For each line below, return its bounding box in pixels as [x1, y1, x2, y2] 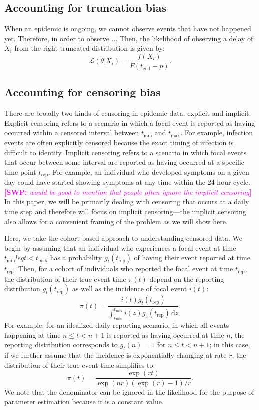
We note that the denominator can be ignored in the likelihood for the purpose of [4, 386, 254, 397]
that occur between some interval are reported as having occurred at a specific [4, 157, 244, 167]
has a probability [50, 252, 102, 263]
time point [4, 166, 36, 177]
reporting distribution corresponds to [4, 339, 118, 350]
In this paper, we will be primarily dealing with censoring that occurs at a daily [4, 196, 249, 207]
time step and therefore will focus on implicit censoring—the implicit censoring [4, 206, 246, 217]
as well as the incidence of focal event [72, 283, 187, 294]
